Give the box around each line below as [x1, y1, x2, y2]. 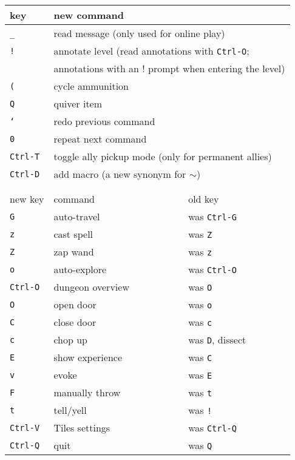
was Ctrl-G [188, 209, 237, 223]
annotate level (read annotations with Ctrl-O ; [53, 44, 249, 58]
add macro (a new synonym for [53, 167, 186, 181]
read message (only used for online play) [53, 26, 225, 40]
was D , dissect [188, 333, 246, 347]
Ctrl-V [10, 422, 40, 433]
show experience [53, 350, 122, 364]
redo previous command [53, 114, 155, 128]
